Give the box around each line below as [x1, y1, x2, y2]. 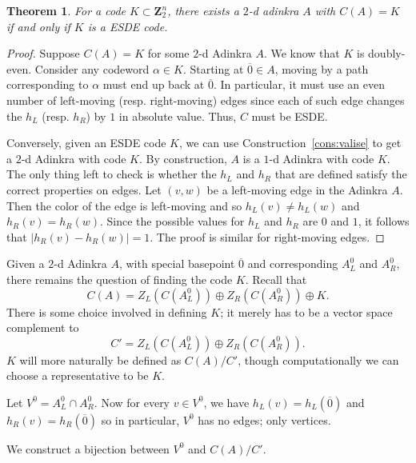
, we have [203, 393, 250, 410]
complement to [6, 319, 79, 336]
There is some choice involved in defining [6, 303, 207, 320]
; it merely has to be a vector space [220, 303, 393, 320]
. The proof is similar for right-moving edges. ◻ [150, 228, 385, 245]
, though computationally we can [238, 351, 399, 368]
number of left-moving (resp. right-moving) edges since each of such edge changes [6, 91, 405, 108]
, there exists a [167, 2, 239, 18]
